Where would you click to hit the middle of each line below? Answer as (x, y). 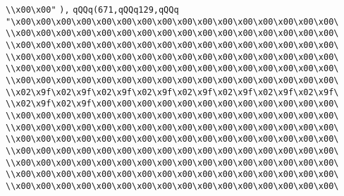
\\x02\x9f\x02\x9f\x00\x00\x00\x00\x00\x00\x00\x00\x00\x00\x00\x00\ (172, 104)
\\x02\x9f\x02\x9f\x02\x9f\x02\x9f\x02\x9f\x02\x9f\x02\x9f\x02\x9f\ (172, 92)
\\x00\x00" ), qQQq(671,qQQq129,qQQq (92, 10)
